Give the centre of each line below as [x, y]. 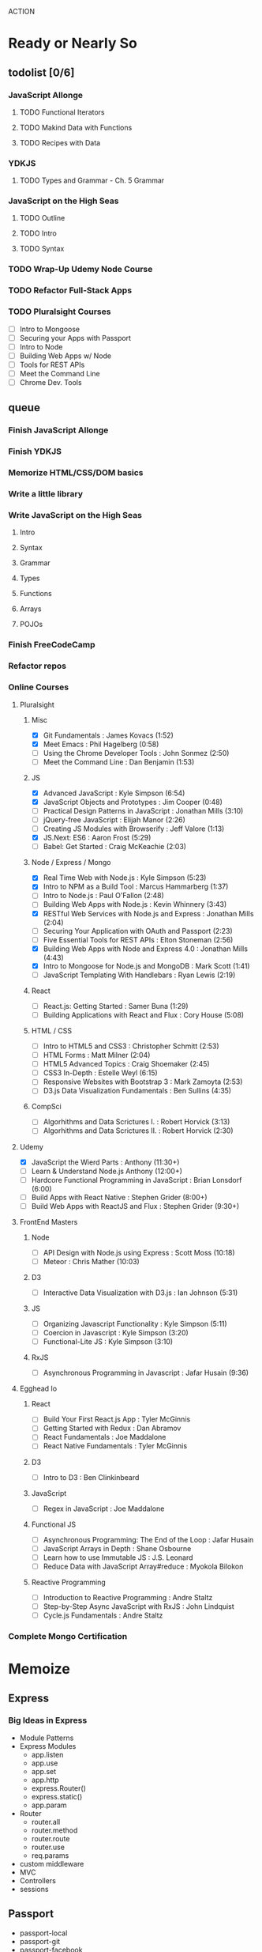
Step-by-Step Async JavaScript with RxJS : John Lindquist [138, 1606]
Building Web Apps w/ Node [65, 356]
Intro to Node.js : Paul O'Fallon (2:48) [103, 896]
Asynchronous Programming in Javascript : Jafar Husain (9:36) [146, 1373]
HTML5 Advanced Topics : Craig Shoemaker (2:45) [127, 1064]
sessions [34, 1889]
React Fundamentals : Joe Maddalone [105, 1437]
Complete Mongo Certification [68, 1636]
